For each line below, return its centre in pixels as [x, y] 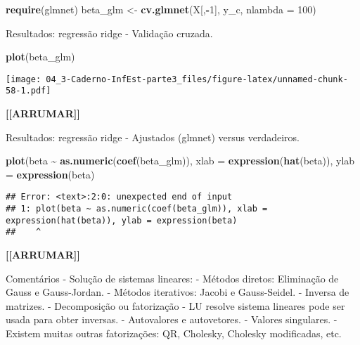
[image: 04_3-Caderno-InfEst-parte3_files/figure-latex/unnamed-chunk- [177, 79]
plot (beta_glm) [40, 57]
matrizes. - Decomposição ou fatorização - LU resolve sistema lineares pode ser [175, 305]
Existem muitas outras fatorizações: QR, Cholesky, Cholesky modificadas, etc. [174, 333]
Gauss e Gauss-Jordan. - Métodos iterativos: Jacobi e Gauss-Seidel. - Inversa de [178, 292]
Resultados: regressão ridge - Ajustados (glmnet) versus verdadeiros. [153, 137]
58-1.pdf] [28, 91]
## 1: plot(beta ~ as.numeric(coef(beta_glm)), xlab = [137, 209]
